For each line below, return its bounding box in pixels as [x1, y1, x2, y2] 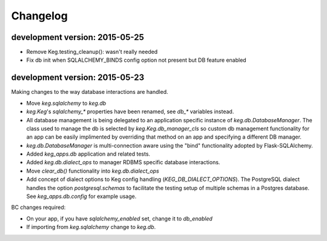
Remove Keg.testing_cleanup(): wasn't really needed [26, 48, 158, 56]
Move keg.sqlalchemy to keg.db [26, 99, 107, 107]
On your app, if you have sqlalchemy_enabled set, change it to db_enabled [26, 215, 213, 222]
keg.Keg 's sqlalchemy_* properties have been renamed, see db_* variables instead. [26, 108, 234, 115]
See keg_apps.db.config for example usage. [26, 193, 137, 200]
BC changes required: [11, 203, 66, 211]
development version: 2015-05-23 [11, 73, 145, 83]
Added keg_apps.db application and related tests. [26, 150, 151, 157]
